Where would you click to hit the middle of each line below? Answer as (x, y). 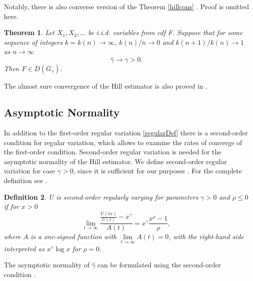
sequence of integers (33, 42)
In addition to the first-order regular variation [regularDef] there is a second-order (126, 132)
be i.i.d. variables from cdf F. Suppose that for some (165, 32)
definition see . (26, 180)
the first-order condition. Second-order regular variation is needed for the (113, 152)
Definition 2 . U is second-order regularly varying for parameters (101, 197)
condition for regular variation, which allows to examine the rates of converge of (123, 142)
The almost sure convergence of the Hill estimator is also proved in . (106, 86)
